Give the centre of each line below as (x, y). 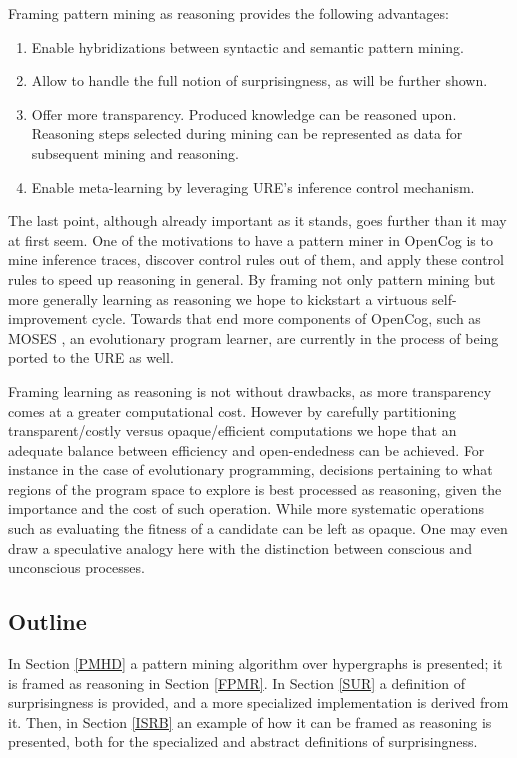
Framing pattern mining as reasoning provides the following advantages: (228, 13)
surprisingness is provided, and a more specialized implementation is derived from (258, 702)
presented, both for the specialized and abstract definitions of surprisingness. (243, 741)
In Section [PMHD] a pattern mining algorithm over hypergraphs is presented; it (255, 663)
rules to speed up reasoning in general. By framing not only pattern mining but (252, 278)
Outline (47, 621)
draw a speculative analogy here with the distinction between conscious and (240, 547)
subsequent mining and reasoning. (135, 152)
